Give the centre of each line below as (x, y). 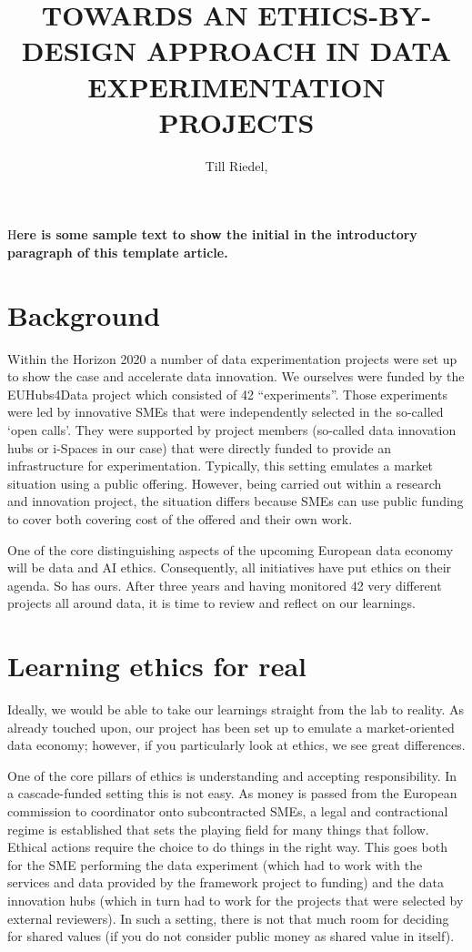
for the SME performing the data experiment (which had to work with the (215, 864)
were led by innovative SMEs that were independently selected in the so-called (226, 412)
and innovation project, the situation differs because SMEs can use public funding (236, 501)
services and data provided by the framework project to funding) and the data (226, 882)
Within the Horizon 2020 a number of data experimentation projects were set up (232, 358)
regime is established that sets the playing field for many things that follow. (218, 829)
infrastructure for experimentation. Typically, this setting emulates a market (221, 466)
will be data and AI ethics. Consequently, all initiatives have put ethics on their (230, 567)
